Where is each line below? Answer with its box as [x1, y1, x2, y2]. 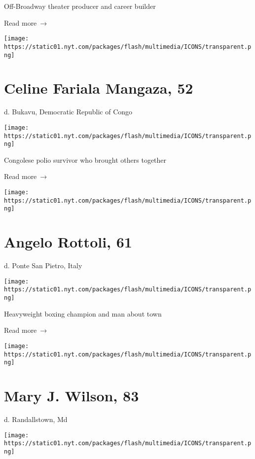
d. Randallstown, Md [4, 414, 68, 424]
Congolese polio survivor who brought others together [4, 154, 167, 165]
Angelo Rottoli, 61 [4, 232, 132, 252]
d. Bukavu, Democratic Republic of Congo [4, 106, 133, 117]
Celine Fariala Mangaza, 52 [4, 78, 193, 98]
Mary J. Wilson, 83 [4, 386, 139, 406]
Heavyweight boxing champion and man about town [4, 308, 162, 318]
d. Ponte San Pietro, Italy [4, 260, 82, 271]
